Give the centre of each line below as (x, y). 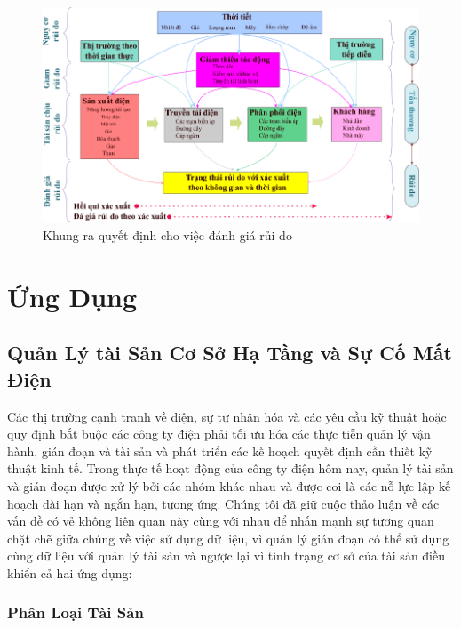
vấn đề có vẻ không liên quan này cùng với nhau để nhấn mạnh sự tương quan (221, 521)
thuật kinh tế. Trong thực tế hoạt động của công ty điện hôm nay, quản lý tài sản (230, 468)
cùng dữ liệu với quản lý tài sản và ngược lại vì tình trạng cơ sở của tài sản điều (227, 556)
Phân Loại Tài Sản (76, 612)
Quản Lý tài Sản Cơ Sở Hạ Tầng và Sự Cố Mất (230, 353)
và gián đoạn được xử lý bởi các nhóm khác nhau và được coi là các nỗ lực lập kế (229, 485)
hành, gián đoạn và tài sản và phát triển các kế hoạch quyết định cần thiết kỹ (220, 451)
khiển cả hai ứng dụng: (70, 572)
